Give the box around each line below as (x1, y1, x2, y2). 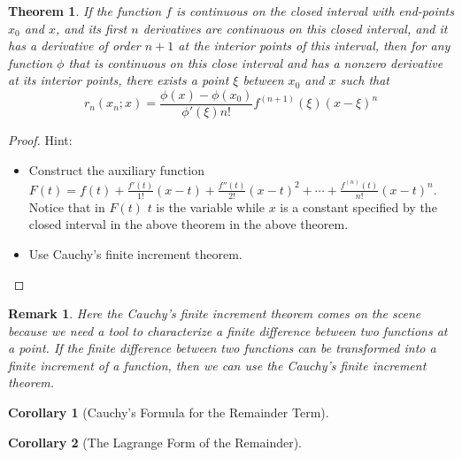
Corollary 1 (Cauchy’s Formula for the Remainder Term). (8, 403, 329, 422)
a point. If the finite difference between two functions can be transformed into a (8, 339, 436, 357)
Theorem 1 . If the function (8, 2, 162, 19)
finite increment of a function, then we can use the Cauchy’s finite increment (8, 355, 427, 374)
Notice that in (28, 197, 105, 216)
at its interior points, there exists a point (8, 71, 229, 89)
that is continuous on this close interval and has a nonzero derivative (68, 53, 443, 72)
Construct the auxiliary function (28, 160, 204, 179)
